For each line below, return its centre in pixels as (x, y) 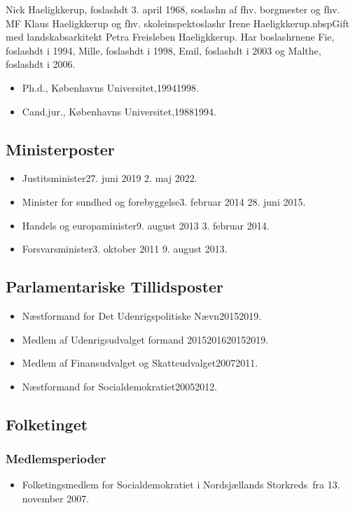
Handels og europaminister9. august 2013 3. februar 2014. (146, 225)
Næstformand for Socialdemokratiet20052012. (120, 386)
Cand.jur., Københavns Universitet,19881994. (119, 111)
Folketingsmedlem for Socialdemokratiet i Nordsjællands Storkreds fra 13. (181, 485)
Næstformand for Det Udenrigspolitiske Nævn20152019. (142, 315)
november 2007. (56, 498)
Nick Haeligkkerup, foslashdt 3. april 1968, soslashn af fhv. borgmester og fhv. (173, 9)
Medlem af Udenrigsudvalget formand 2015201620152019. (145, 339)
